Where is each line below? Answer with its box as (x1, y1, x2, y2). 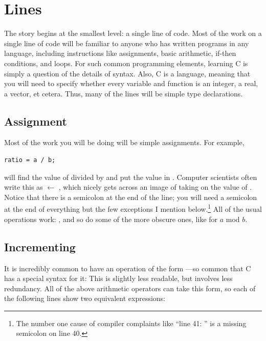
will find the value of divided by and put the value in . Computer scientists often (4, 171, 257, 182)
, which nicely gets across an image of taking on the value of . (58, 182, 252, 192)
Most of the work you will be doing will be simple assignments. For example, (4, 137, 245, 148)
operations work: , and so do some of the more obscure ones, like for (4, 213, 218, 224)
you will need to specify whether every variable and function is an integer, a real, (4, 78, 258, 89)
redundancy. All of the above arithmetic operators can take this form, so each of (4, 283, 256, 293)
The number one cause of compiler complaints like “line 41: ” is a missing (16, 317, 247, 328)
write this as (4, 182, 43, 192)
